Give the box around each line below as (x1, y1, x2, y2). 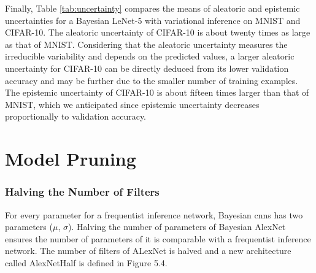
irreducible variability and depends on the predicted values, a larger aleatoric (5, 50, 295, 63)
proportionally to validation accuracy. (5, 110, 147, 123)
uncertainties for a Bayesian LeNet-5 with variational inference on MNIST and (5, 13, 301, 26)
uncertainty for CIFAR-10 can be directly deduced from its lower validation (5, 61, 289, 74)
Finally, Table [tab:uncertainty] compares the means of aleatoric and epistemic (5, 2, 300, 14)
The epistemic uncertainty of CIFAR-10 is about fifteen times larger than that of (5, 86, 309, 99)
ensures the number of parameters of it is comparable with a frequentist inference (5, 232, 311, 245)
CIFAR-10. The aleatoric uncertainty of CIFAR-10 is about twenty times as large (5, 26, 310, 39)
